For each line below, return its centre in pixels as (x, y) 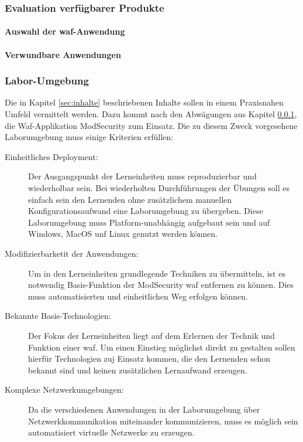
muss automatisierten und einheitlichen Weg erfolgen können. (138, 296)
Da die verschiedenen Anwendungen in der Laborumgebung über (144, 409)
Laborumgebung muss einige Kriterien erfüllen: (89, 137)
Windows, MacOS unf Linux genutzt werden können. (123, 234)
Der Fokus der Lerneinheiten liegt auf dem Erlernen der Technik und (151, 335)
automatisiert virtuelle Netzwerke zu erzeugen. (111, 432)
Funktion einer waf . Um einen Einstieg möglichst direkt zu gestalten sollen (162, 347)
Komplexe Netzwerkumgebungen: (64, 390)
